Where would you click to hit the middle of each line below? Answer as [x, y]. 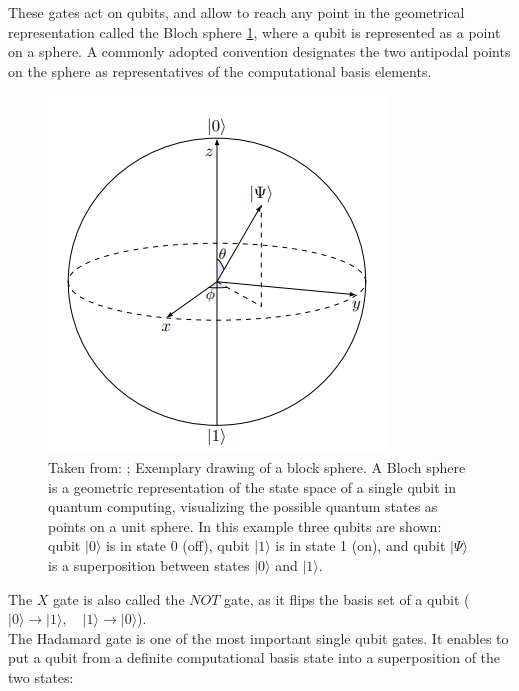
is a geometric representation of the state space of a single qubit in [252, 486]
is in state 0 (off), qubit [177, 545]
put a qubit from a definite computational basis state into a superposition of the [254, 657]
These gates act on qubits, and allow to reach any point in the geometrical [236, 12]
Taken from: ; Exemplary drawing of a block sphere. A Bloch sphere [257, 466]
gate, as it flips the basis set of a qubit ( [347, 598]
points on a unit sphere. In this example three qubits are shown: [245, 525]
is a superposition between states [149, 564]
